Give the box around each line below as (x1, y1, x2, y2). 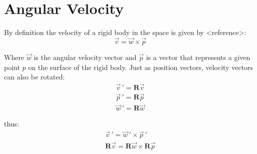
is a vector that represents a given (146, 51, 250, 62)
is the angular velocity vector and (34, 51, 137, 62)
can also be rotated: (4, 71, 65, 82)
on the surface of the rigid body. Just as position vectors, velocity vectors (28, 61, 253, 72)
